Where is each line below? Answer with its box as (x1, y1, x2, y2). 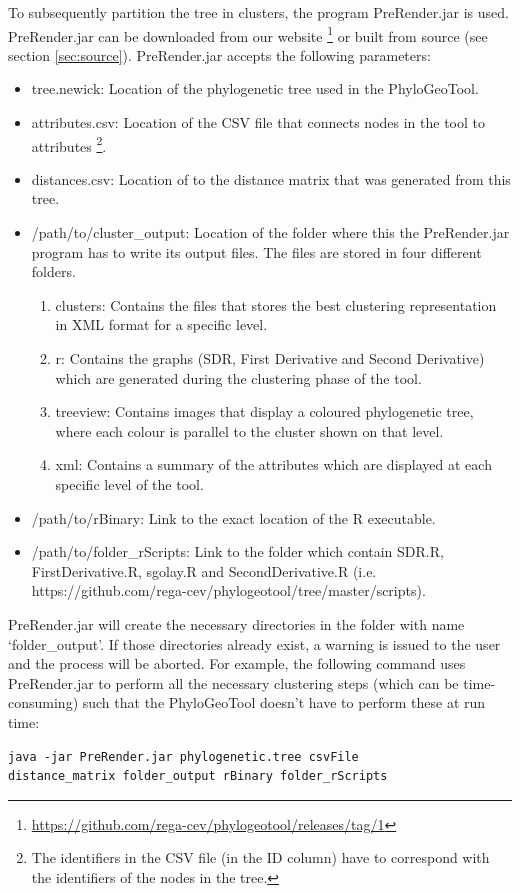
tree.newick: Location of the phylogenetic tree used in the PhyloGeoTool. (31, 78, 479, 99)
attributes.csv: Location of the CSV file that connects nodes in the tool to (31, 112, 486, 133)
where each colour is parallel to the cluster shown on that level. (55, 420, 444, 441)
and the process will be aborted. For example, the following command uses (8, 653, 466, 674)
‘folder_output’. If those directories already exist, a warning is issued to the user (8, 633, 501, 654)
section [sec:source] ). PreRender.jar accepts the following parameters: (8, 44, 431, 65)
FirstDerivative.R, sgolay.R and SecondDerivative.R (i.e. (31, 560, 377, 581)
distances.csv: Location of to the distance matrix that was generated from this (31, 168, 511, 189)
